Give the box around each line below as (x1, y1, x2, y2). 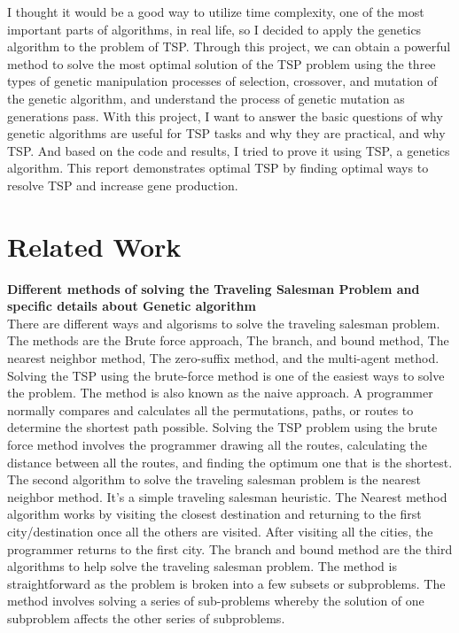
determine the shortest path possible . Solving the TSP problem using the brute (7, 418, 438, 436)
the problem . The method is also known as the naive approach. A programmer (7, 383, 433, 402)
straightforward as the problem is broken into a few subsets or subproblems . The (7, 574, 446, 592)
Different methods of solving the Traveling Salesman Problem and (7, 279, 420, 297)
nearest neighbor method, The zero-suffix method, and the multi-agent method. (7, 349, 440, 367)
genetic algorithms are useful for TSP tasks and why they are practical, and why (7, 124, 446, 143)
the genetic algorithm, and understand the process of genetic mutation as (7, 89, 405, 107)
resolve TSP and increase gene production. (7, 175, 238, 194)
